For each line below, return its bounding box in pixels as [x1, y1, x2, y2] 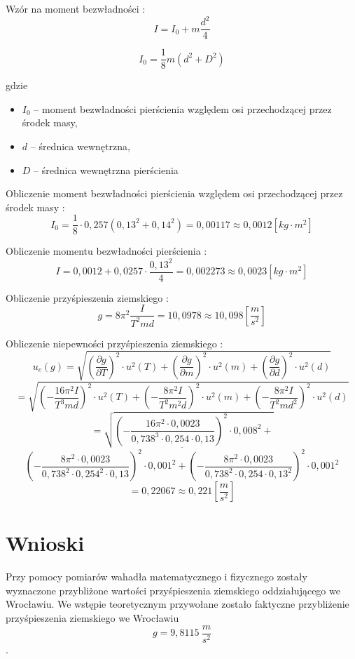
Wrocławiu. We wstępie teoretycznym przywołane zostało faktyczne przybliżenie [6, 597, 349, 611]
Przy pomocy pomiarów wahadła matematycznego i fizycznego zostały [6, 569, 307, 584]
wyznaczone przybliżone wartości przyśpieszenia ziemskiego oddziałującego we [6, 583, 340, 597]
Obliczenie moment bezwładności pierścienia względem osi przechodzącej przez [6, 186, 343, 201]
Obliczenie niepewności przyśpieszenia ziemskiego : [6, 335, 223, 350]
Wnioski [6, 528, 85, 557]
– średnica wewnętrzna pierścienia [34, 162, 179, 177]
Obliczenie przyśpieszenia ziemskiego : [6, 290, 169, 305]
